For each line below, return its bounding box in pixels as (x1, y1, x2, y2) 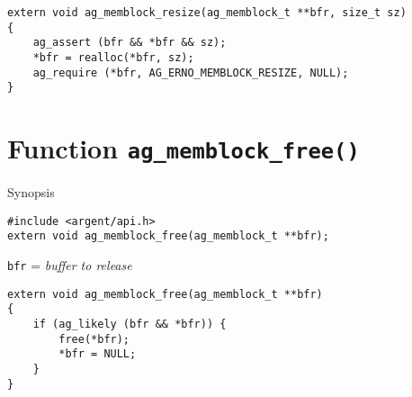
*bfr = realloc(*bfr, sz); (32, 50, 194, 64)
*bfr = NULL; (58, 347, 137, 361)
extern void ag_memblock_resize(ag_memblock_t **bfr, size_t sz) (7, 6, 407, 19)
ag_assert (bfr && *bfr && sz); (32, 36, 227, 50)
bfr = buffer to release (7, 256, 132, 275)
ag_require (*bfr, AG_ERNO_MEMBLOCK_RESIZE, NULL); (32, 66, 349, 79)
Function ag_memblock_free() (7, 130, 360, 167)
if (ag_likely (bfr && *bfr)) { (32, 318, 227, 331)
